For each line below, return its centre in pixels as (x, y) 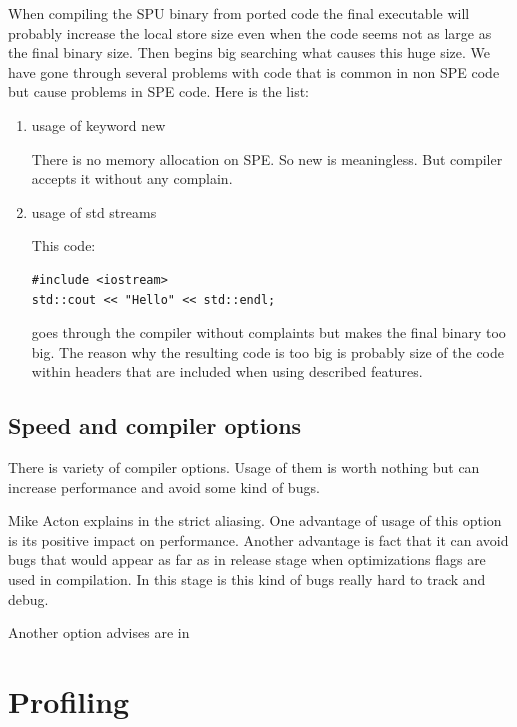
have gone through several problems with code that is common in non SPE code (254, 71)
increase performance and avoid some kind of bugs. (164, 486)
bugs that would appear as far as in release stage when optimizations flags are (247, 559)
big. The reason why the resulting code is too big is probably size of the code (268, 351)
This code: (63, 245)
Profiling (69, 701)
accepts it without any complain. (132, 178)
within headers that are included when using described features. (227, 371)
